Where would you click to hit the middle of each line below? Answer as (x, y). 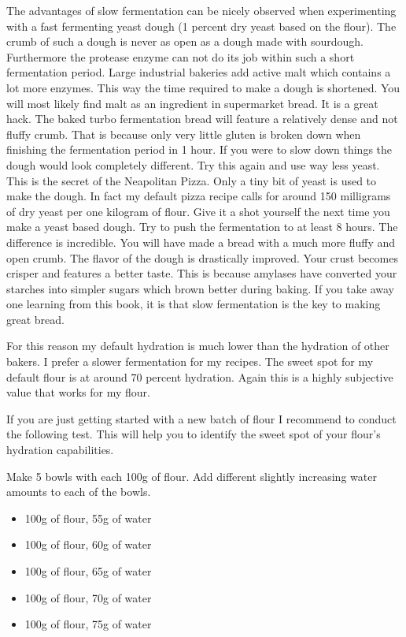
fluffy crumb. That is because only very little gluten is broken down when (184, 134)
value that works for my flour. (78, 392)
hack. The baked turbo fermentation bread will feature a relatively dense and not (202, 119)
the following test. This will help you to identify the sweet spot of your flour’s (194, 434)
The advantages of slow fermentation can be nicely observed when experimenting (201, 10)
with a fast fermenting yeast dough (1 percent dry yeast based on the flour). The (201, 26)
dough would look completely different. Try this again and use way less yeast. (193, 164)
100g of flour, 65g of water (88, 571)
